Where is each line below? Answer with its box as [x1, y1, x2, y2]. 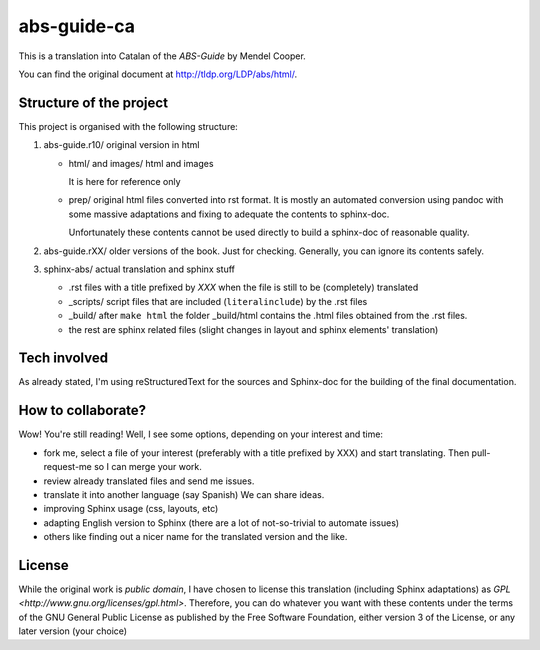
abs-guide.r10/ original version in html [43, 139, 200, 151]
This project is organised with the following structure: [18, 120, 239, 132]
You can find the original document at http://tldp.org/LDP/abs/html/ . [18, 68, 298, 80]
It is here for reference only [68, 176, 181, 188]
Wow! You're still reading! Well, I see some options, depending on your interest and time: [18, 428, 384, 440]
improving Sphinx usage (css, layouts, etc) [43, 503, 219, 515]
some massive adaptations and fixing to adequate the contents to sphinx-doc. [68, 208, 390, 220]
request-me [43, 461, 92, 473]
